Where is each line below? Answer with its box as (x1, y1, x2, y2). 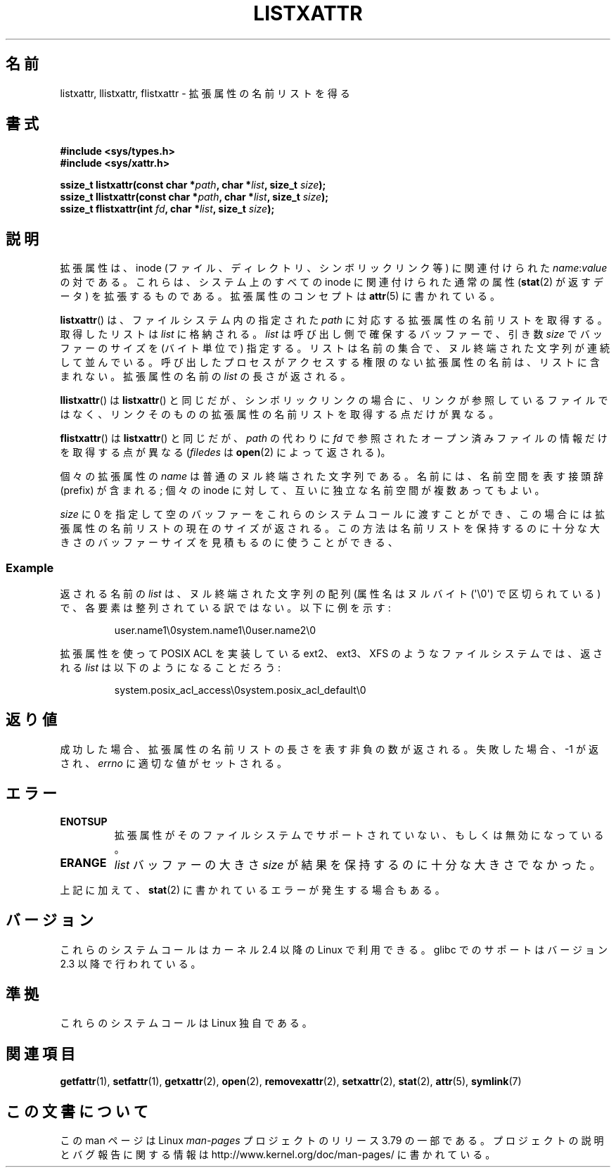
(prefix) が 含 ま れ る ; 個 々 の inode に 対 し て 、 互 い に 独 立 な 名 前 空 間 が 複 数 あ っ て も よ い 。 (60, 484, 545, 497)
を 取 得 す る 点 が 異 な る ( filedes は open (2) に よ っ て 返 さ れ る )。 (60, 446, 391, 459)
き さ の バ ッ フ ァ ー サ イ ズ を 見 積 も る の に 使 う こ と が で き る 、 (60, 536, 398, 549)
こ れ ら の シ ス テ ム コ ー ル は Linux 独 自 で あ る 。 (60, 1017, 312, 1029)
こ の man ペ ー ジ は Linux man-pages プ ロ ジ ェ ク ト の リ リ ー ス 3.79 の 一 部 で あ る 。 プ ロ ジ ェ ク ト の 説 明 (60, 1134, 604, 1147)
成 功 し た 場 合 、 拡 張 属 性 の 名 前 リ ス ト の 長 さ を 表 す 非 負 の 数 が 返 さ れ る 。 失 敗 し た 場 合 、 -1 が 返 (60, 742, 598, 755)
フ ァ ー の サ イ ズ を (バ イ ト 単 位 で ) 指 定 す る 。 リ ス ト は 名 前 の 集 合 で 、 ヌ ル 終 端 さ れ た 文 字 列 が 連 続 (60, 342, 610, 355)
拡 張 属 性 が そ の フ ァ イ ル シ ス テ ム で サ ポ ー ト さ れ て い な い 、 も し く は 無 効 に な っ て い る (114, 828, 604, 841)
